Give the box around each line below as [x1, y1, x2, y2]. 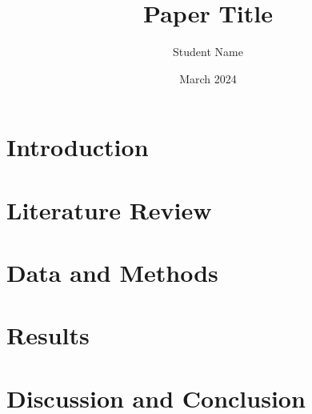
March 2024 [179, 70, 237, 86]
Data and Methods [6, 256, 218, 289]
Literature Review [6, 193, 212, 226]
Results [6, 319, 90, 352]
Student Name [173, 43, 243, 60]
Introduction [6, 131, 149, 163]
